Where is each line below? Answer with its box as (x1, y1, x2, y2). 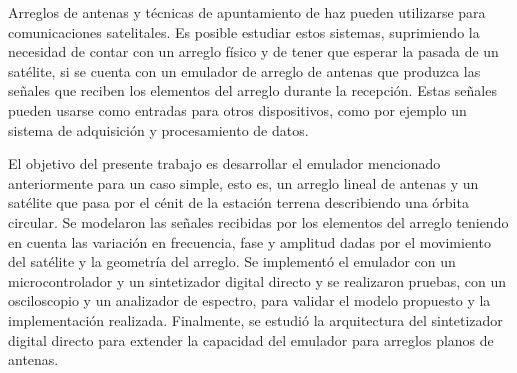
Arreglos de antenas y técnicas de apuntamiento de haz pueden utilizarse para (8, 2, 486, 22)
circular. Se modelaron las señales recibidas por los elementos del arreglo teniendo (8, 211, 509, 232)
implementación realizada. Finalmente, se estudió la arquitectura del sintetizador (8, 309, 503, 330)
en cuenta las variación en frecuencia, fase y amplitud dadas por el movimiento (8, 231, 491, 252)
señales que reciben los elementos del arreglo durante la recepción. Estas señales (8, 80, 497, 101)
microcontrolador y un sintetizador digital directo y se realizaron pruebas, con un (8, 270, 506, 291)
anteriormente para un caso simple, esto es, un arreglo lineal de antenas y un (8, 172, 479, 193)
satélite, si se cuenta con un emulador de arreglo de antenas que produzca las (8, 60, 481, 81)
